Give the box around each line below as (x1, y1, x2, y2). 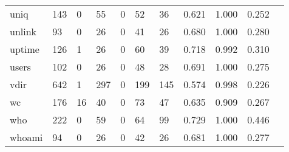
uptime (10, 42, 39, 56)
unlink (10, 24, 37, 38)
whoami (10, 130, 43, 144)
